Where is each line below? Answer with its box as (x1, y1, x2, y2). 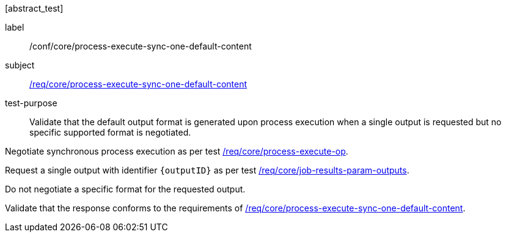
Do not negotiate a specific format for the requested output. (5, 184, 246, 194)
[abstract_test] (5, 3, 64, 13)
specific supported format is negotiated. (29, 127, 191, 137)
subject (5, 60, 35, 70)
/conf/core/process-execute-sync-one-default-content (29, 41, 252, 51)
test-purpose (5, 98, 57, 108)
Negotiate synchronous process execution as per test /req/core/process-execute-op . (5, 146, 348, 156)
